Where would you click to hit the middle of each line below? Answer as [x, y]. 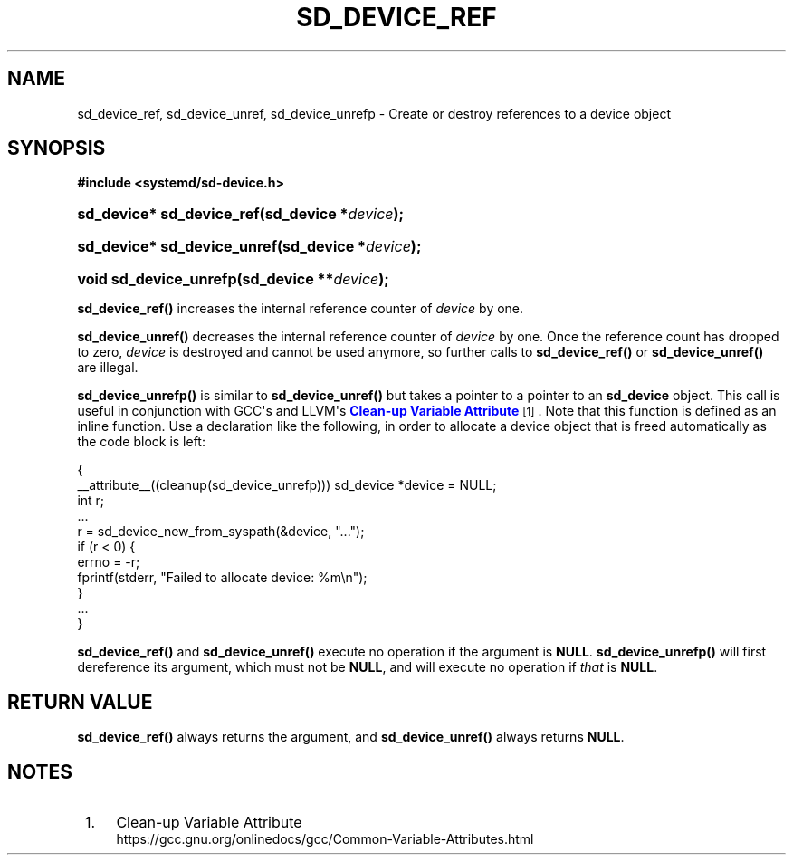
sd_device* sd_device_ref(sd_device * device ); [240, 214]
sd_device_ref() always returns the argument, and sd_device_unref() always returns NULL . [351, 737]
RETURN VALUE [80, 702]
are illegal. [108, 368]
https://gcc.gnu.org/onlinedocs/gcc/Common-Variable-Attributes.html [325, 839]
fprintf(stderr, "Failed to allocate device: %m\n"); [222, 578]
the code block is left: [141, 442]
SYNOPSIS [57, 148]
